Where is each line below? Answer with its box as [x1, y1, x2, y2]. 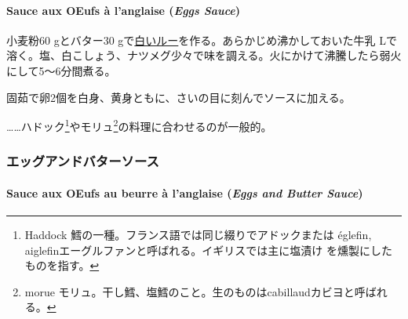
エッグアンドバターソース [6, 151, 159, 171]
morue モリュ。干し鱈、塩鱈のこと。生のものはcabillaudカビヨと [24, 283, 355, 299]
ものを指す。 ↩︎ [24, 257, 100, 274]
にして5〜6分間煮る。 [6, 62, 116, 78]
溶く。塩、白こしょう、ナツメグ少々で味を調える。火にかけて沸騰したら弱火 [6, 47, 402, 63]
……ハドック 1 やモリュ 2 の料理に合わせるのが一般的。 [6, 116, 272, 134]
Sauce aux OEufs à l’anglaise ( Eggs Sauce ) [6, 2, 241, 18]
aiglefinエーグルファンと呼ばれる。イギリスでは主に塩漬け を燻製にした [24, 241, 393, 258]
